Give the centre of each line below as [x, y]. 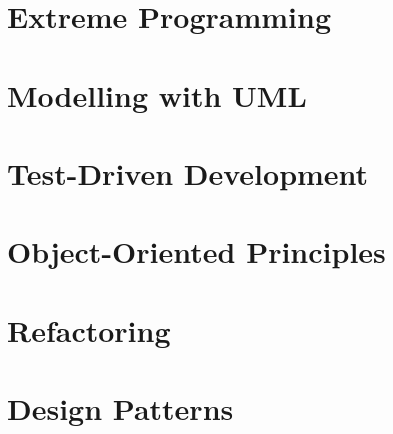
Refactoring [89, 329]
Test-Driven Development [188, 172]
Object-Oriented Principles [196, 251]
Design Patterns [120, 408]
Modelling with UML [157, 94]
